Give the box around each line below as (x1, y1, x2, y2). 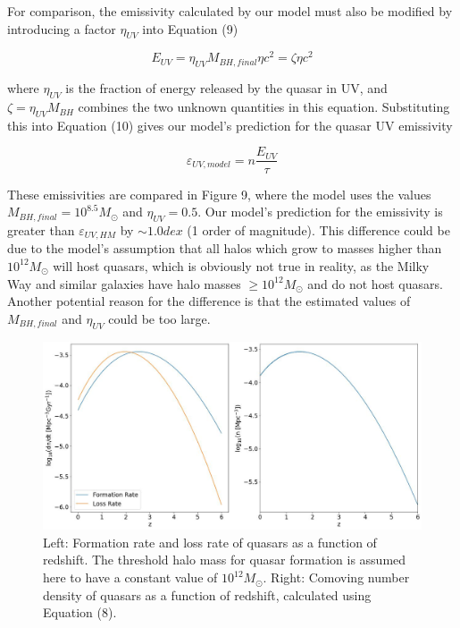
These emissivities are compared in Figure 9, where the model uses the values (7, 184, 431, 203)
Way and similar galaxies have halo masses (7, 274, 241, 293)
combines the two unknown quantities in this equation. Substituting (78, 98, 450, 116)
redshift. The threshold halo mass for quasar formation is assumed (43, 550, 406, 569)
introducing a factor (7, 19, 116, 38)
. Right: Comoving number (263, 568, 410, 587)
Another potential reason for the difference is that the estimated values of (7, 292, 411, 310)
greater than (7, 220, 75, 239)
